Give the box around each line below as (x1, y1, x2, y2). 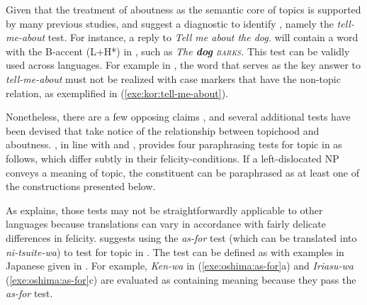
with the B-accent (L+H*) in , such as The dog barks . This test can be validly (6, 43, 350, 58)
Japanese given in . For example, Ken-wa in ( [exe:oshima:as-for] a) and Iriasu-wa (6, 258, 354, 273)
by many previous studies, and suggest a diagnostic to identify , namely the (6, 16, 334, 30)
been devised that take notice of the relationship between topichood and (6, 123, 320, 138)
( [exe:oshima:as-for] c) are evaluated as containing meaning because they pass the (6, 272, 356, 287)
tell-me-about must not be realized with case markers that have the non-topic (6, 71, 341, 86)
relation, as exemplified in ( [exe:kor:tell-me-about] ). (6, 85, 229, 100)
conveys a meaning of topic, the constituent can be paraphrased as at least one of (6, 165, 359, 179)
